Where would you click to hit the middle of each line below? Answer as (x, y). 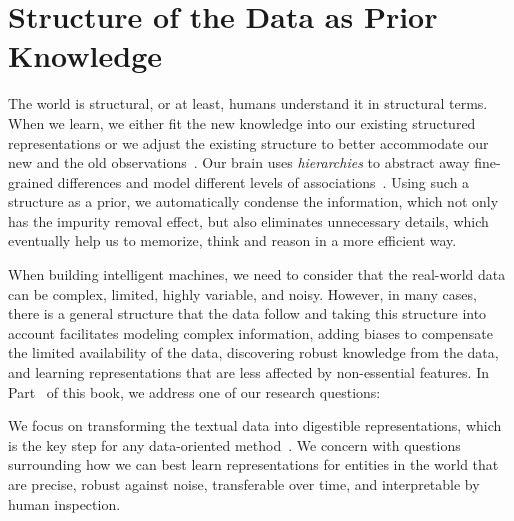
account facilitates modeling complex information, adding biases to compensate (250, 332)
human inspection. (64, 503)
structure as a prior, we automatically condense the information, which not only (253, 201)
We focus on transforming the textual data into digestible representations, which (255, 425)
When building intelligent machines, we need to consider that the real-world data (257, 274)
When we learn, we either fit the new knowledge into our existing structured (242, 122)
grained (31, 181)
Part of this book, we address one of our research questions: (194, 391)
